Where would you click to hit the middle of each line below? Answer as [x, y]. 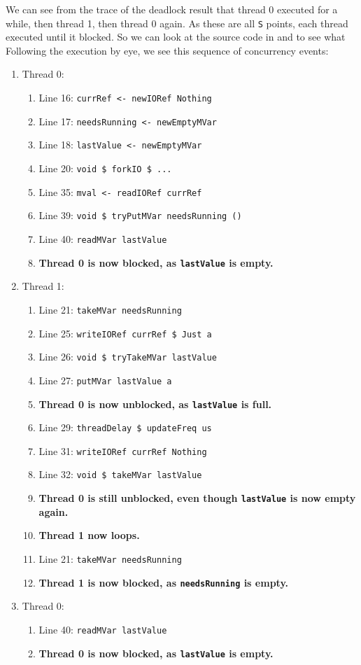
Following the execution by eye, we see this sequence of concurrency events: [167, 50]
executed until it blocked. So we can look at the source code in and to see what [176, 37]
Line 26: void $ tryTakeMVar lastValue [128, 357]
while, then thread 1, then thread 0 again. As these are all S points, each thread [177, 23]
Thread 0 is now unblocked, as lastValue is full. [155, 404]
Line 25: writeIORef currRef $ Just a [125, 333]
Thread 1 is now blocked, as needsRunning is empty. [164, 582]
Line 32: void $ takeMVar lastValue [120, 474]
